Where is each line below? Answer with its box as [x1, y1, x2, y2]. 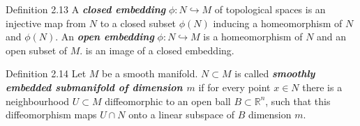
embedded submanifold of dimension [6, 79, 183, 94]
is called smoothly [234, 66, 315, 81]
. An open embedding [55, 29, 154, 44]
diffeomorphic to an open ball [105, 93, 231, 108]
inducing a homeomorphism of [213, 15, 343, 30]
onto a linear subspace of [128, 107, 235, 122]
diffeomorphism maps [6, 107, 97, 122]
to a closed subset [100, 15, 177, 30]
